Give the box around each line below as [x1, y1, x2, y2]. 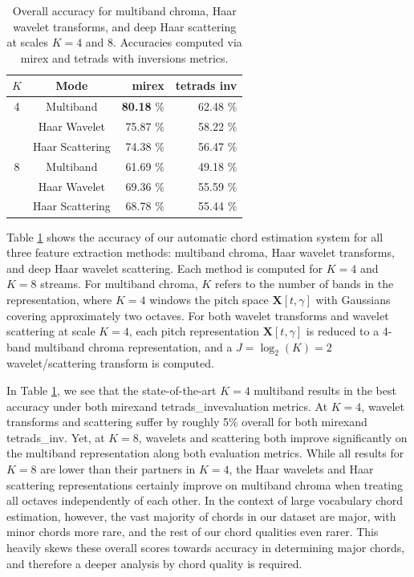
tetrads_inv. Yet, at [6, 429, 105, 445]
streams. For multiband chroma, [40, 275, 198, 292]
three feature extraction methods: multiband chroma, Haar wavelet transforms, [6, 244, 395, 261]
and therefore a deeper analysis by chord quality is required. [6, 555, 302, 571]
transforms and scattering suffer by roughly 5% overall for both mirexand [6, 413, 367, 430]
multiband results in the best [254, 382, 396, 399]
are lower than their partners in [40, 461, 196, 477]
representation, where [6, 291, 112, 307]
